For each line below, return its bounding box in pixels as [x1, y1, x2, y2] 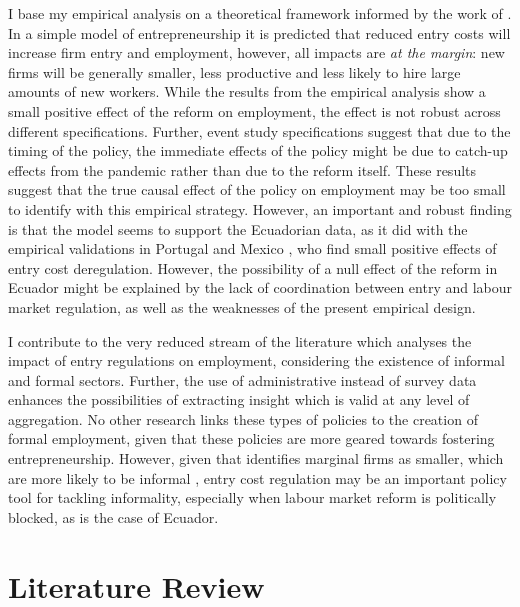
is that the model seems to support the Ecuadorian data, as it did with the [8, 218, 468, 239]
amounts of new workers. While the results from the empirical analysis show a [8, 81, 486, 102]
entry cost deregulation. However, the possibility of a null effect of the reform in [8, 257, 498, 278]
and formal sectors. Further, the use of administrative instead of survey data [8, 369, 477, 390]
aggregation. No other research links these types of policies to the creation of [8, 408, 478, 429]
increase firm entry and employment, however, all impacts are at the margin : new [8, 42, 505, 63]
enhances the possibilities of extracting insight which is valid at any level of [8, 389, 470, 410]
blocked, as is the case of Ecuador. [8, 506, 219, 527]
